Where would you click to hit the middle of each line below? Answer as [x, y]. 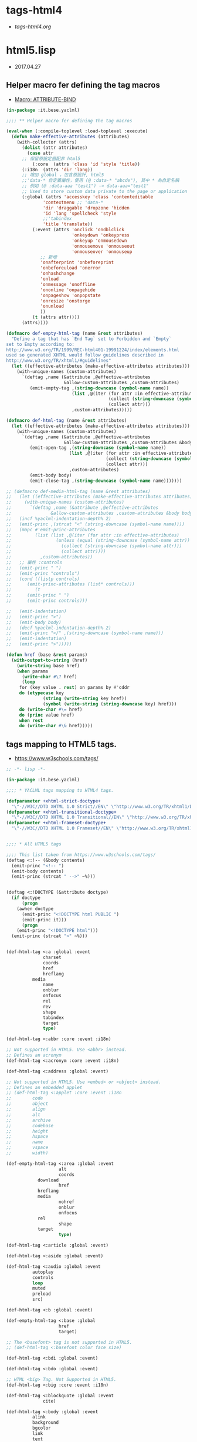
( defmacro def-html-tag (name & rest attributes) [67, 421]
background [45, 1423]
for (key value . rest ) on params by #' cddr [74, 688]
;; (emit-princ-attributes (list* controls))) [70, 584]
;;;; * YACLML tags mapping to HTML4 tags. [60, 790]
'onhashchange [57, 274]
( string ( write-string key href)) [85, 699]
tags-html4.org [33, 26]
